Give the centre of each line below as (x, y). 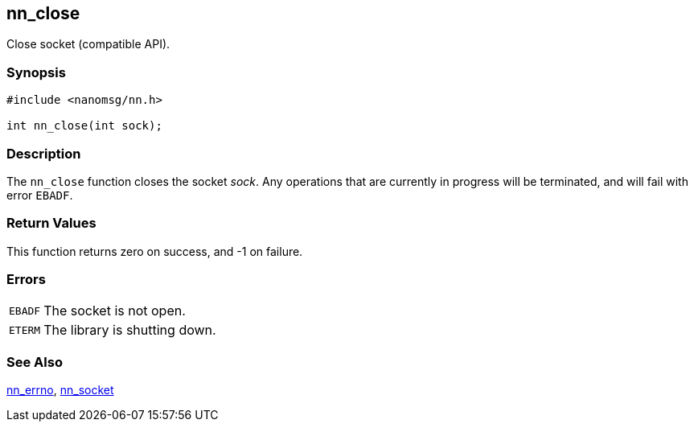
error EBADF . (40, 195)
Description (44, 153)
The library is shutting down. (130, 330)
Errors (26, 280)
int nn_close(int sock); (84, 126)
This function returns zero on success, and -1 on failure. (155, 251)
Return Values (51, 223)
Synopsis (36, 72)
